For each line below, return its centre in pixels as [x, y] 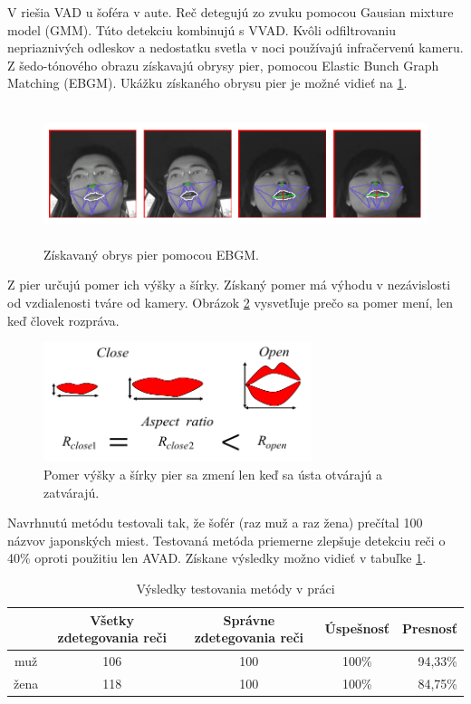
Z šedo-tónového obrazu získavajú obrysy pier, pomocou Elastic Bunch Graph [223, 65]
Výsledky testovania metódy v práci [235, 588]
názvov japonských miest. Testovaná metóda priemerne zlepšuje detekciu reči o [226, 540]
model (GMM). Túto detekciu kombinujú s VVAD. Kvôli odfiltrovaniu [202, 29]
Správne [249, 619]
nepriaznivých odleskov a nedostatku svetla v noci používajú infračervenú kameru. [235, 48]
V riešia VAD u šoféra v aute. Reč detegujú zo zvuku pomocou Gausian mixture [231, 12]
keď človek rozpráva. [63, 320]
